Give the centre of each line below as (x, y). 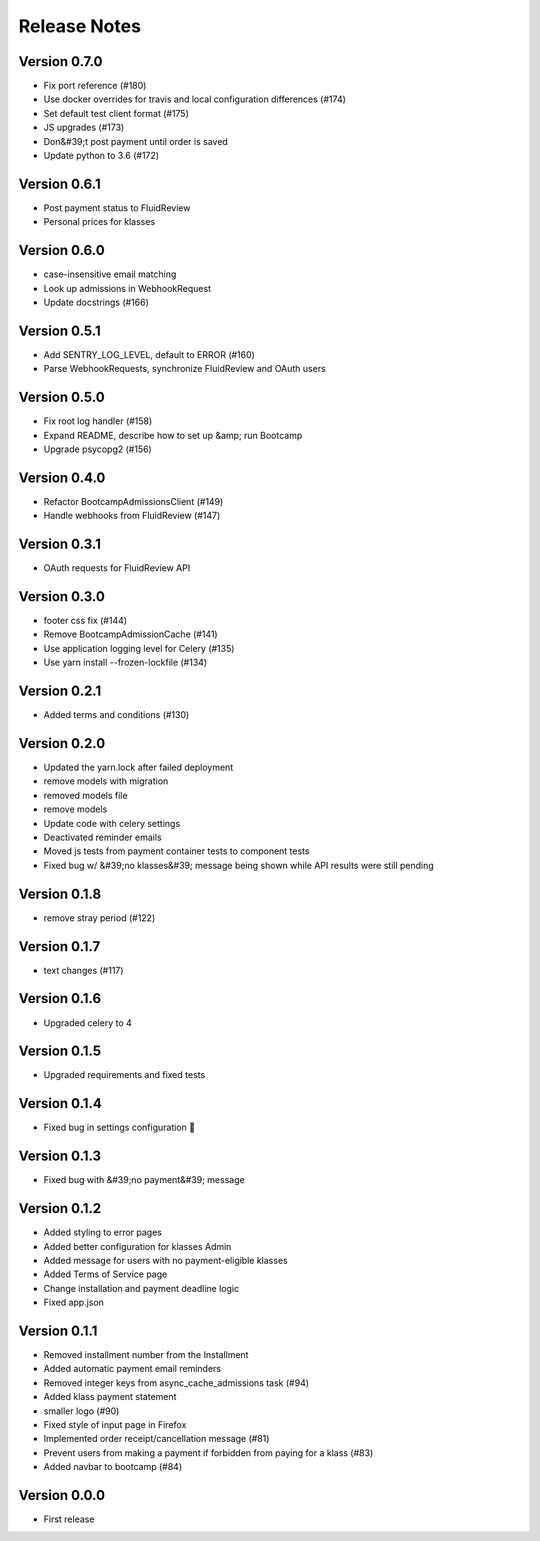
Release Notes (80, 26)
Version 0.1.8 (60, 893)
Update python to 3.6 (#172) (101, 156)
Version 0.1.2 (60, 1208)
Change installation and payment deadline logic (141, 1288)
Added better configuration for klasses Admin (137, 1246)
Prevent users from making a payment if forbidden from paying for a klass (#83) (208, 1452)
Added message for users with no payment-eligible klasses (166, 1260)
